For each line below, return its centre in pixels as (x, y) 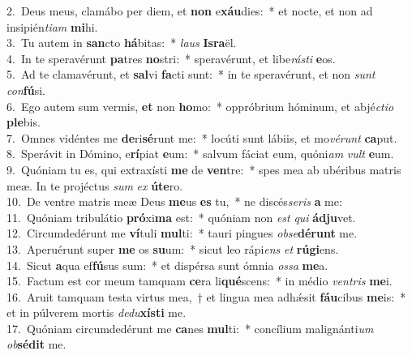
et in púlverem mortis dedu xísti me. (97, 312)
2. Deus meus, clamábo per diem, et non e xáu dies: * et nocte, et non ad (190, 11)
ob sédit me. (36, 344)
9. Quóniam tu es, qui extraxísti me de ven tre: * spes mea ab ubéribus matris (204, 169)
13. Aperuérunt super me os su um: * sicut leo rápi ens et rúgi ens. (173, 248)
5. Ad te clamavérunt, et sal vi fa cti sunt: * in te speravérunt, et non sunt (191, 74)
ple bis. (24, 122)
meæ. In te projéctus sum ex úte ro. (95, 185)
